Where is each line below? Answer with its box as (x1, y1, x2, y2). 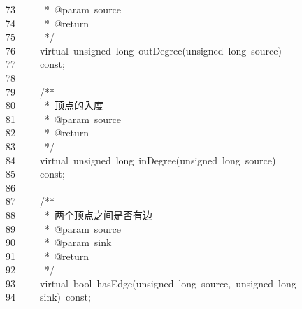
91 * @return (6, 248, 89, 263)
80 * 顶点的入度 (6, 98, 103, 113)
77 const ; (6, 57, 65, 71)
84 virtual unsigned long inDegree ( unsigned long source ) (6, 152, 276, 167)
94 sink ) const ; (6, 289, 91, 304)
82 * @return (6, 125, 89, 140)
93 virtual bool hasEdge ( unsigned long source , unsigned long (6, 275, 296, 290)
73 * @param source (6, 2, 122, 16)
